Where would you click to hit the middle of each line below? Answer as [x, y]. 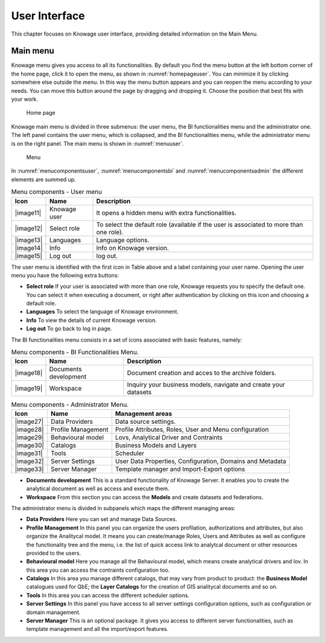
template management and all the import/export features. [97, 629]
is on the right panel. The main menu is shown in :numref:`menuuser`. [97, 143]
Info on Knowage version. [133, 248]
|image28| [30, 429]
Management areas [143, 414]
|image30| [30, 445]
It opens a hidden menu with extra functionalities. [166, 213]
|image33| [30, 469]
